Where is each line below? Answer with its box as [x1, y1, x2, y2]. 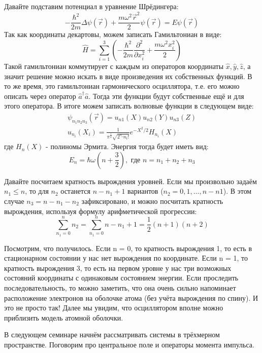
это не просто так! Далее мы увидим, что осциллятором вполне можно [4, 302, 223, 313]
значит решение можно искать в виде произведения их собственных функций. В [4, 70, 252, 81]
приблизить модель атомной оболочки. [4, 312, 123, 323]
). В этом [223, 186, 252, 196]
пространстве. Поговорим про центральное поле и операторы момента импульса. [4, 339, 254, 349]
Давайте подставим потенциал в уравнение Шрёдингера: [4, 1, 179, 11]
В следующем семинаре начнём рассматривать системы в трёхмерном [4, 329, 220, 340]
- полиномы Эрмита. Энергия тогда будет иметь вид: [46, 141, 209, 152]
